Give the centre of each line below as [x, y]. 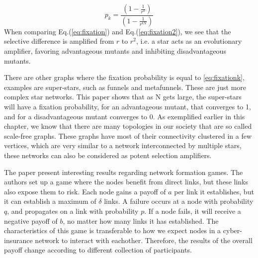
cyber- [232, 230]
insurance [18, 240]
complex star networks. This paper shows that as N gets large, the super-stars [123, 97]
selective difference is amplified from [59, 41]
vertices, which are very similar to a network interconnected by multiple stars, [123, 145]
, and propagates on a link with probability [73, 211]
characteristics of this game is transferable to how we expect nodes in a [113, 230]
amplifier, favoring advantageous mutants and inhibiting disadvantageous [115, 51]
